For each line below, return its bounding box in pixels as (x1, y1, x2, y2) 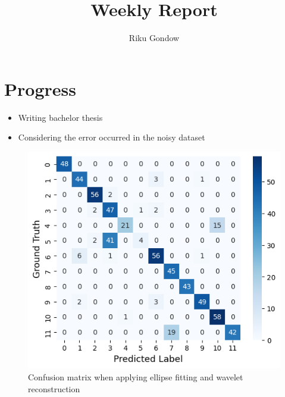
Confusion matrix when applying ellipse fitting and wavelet (28, 371, 243, 383)
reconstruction (28, 382, 80, 395)
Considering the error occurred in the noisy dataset (18, 131, 205, 143)
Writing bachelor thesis (18, 111, 103, 123)
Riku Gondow (129, 32, 180, 44)
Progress (4, 76, 76, 101)
